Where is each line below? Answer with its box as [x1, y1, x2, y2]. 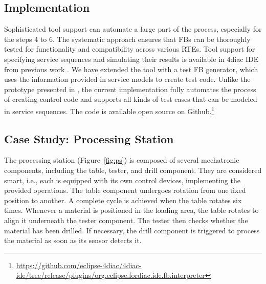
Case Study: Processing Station [4, 130, 174, 146]
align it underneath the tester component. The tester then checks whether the [4, 214, 248, 225]
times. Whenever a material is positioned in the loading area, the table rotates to [4, 205, 259, 215]
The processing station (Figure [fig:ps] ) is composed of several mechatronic [4, 155, 239, 165]
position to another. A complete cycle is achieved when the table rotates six [4, 194, 242, 205]
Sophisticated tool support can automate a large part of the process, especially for [4, 24, 262, 34]
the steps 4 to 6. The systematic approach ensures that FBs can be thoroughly [4, 33, 251, 44]
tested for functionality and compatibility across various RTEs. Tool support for [4, 43, 255, 54]
